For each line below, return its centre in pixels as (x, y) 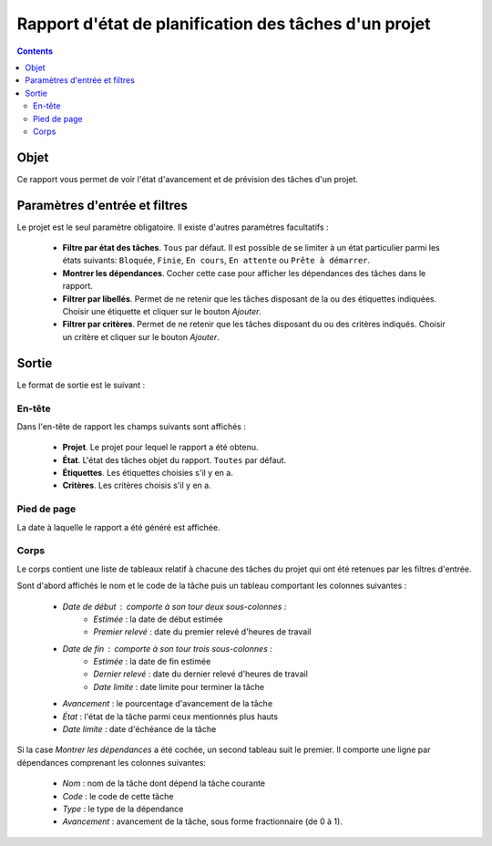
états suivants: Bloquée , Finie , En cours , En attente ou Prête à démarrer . (216, 261)
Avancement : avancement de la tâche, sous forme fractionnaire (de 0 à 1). (203, 821)
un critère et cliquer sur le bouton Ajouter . (141, 336)
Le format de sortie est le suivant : (81, 385)
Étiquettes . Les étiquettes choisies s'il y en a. (148, 473)
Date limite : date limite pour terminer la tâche (179, 686)
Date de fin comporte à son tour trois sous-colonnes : (167, 648)
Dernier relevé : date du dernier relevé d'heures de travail (201, 674)
